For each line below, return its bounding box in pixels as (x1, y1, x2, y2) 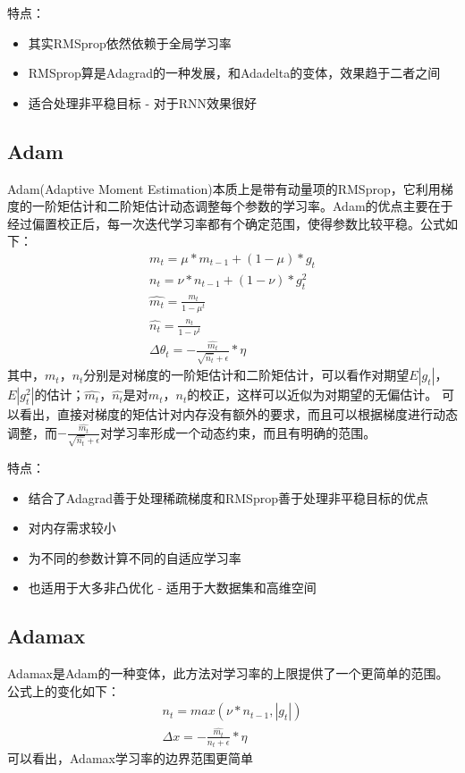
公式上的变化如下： (7, 681, 120, 700)
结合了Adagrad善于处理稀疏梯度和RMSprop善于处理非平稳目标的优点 (28, 488, 428, 507)
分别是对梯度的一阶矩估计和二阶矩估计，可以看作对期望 (83, 365, 410, 384)
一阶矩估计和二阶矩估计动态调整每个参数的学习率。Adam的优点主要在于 (31, 197, 453, 215)
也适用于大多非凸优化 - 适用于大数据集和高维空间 (28, 578, 317, 597)
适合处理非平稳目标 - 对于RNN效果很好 (28, 93, 258, 112)
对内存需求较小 (28, 518, 116, 537)
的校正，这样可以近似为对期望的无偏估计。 (187, 385, 438, 404)
